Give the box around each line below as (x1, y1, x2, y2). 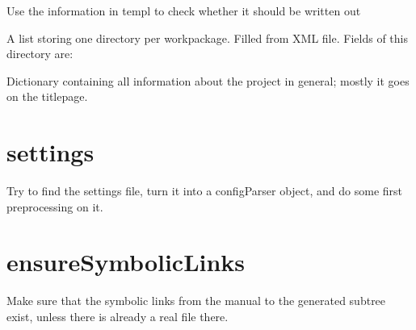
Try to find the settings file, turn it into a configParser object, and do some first (6, 182, 403, 199)
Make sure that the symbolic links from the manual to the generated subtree (6, 292, 386, 309)
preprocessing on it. (6, 198, 103, 215)
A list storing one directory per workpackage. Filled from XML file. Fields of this (6, 29, 408, 46)
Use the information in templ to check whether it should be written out (6, 2, 361, 19)
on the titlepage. (6, 88, 88, 105)
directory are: (6, 45, 74, 62)
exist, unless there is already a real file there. (6, 308, 229, 324)
